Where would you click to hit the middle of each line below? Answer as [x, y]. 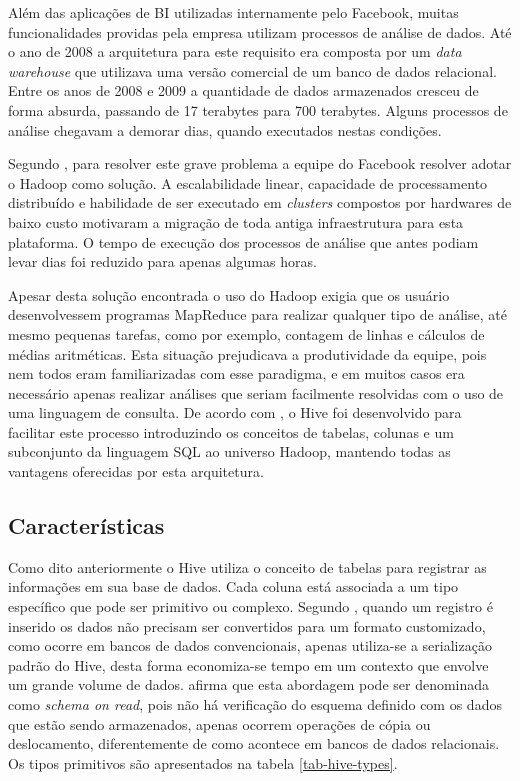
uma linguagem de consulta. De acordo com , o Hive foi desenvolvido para [235, 412]
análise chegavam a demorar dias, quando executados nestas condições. [225, 129]
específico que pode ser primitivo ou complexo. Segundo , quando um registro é [250, 606]
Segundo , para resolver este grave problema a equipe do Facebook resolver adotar [260, 163]
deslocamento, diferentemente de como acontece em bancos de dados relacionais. [254, 743]
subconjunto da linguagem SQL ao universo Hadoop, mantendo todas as [229, 451]
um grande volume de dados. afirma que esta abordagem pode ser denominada [249, 684]
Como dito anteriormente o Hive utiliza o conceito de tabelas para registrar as [247, 566]
